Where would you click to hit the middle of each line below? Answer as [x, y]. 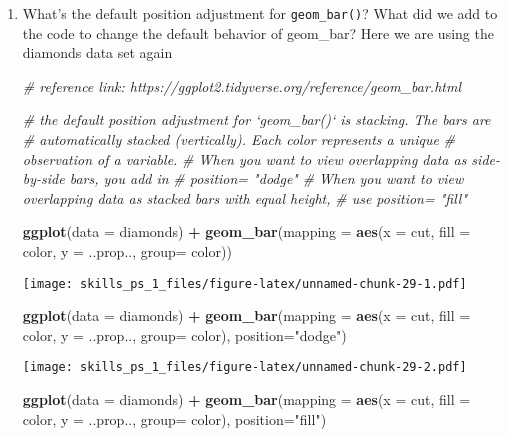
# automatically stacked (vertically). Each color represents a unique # [238, 139]
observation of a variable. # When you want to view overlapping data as [244, 158]
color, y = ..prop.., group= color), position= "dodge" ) [184, 334]
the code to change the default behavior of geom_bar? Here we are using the [258, 32]
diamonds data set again [97, 52]
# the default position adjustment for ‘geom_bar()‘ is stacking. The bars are [256, 119]
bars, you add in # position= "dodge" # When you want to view [266, 178]
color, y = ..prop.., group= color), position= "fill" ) [174, 418]
